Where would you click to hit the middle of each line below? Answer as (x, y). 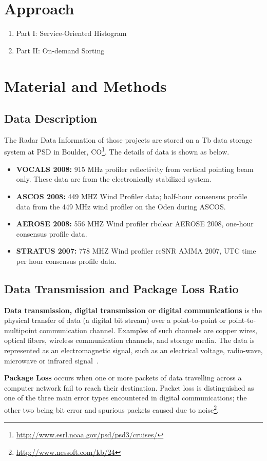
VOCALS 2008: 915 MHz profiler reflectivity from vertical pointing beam (135, 169)
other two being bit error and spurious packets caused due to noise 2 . (111, 409)
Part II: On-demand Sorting (60, 50)
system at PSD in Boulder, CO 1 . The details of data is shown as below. (117, 151)
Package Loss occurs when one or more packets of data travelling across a (123, 378)
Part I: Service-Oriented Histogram (71, 33)
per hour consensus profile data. (66, 261)
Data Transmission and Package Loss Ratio (121, 288)
